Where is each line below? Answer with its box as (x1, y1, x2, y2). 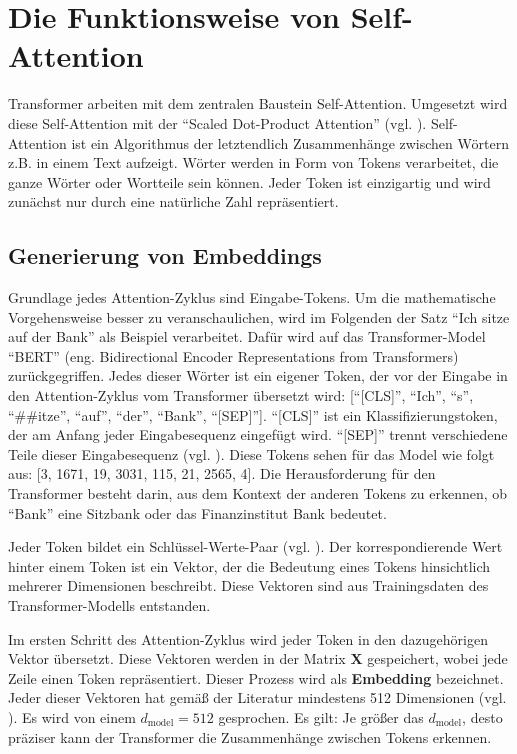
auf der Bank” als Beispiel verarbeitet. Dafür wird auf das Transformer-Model (8, 326, 486, 347)
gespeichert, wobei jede (367, 648, 508, 669)
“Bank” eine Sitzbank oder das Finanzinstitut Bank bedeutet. (8, 502, 387, 523)
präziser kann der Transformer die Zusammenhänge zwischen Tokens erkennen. (8, 726, 492, 747)
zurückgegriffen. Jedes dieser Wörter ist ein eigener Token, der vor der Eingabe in (8, 365, 508, 386)
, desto (462, 706, 503, 727)
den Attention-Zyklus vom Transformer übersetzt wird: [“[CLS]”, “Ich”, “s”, (8, 385, 474, 406)
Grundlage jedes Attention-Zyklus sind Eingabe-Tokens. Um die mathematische (8, 287, 496, 308)
